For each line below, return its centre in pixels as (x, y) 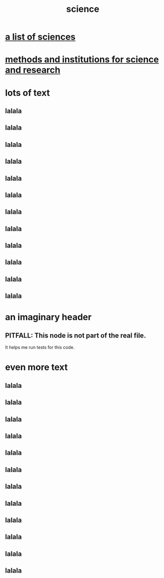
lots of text (28, 93)
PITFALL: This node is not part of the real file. (76, 335)
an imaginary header (49, 317)
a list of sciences (40, 37)
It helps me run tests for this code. (40, 347)
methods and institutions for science (82, 60)
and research (33, 70)
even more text (36, 367)
